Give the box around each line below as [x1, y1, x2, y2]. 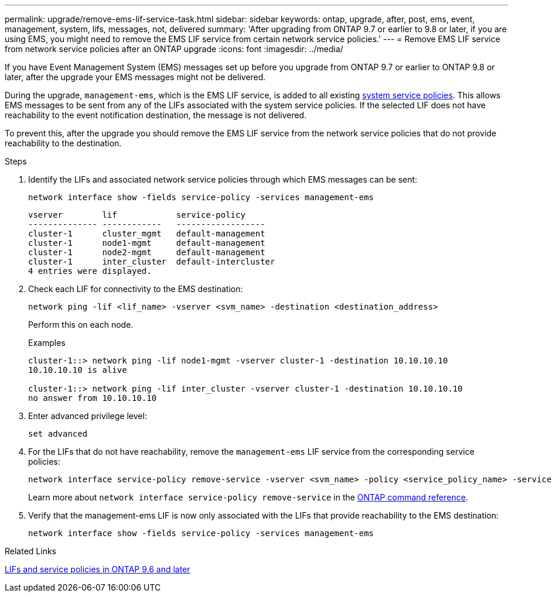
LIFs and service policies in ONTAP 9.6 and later [5, 564, 190, 574]
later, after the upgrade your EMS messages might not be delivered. [5, 72, 266, 82]
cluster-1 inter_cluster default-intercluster [28, 257, 275, 266]
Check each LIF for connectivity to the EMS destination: [28, 284, 243, 294]
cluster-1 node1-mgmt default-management [28, 238, 265, 248]
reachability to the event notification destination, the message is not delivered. [5, 110, 307, 120]
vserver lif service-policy [28, 210, 245, 219]
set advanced [28, 429, 88, 438]
